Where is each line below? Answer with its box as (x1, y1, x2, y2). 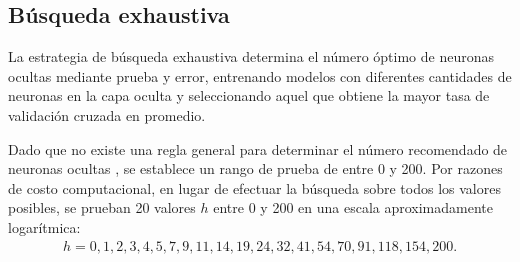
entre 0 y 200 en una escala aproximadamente (213, 197, 493, 218)
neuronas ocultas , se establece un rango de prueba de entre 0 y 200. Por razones (8, 158, 503, 179)
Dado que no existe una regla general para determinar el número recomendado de (8, 138, 508, 159)
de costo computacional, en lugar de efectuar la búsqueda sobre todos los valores (8, 177, 501, 198)
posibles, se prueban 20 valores (8, 197, 196, 218)
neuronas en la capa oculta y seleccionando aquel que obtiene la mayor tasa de (8, 85, 490, 106)
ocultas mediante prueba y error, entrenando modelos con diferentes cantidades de (8, 65, 512, 86)
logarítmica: (8, 216, 81, 237)
